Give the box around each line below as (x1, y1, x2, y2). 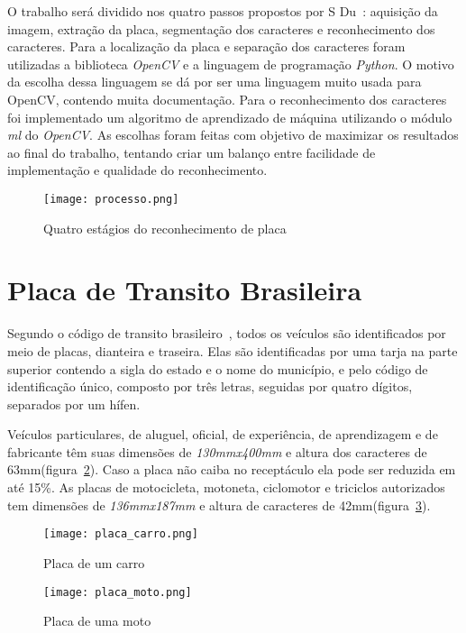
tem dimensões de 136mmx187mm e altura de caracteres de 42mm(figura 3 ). (7, 495, 431, 514)
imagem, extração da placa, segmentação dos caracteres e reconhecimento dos (7, 19, 435, 38)
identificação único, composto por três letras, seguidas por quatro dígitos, (7, 377, 413, 396)
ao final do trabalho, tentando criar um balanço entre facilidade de (7, 142, 376, 161)
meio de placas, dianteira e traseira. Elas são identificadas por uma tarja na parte (7, 341, 458, 360)
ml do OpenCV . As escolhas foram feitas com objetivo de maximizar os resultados (7, 125, 459, 144)
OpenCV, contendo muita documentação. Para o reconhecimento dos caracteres (7, 89, 447, 108)
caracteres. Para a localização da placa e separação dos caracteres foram (7, 37, 406, 56)
